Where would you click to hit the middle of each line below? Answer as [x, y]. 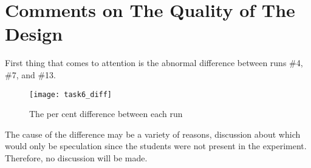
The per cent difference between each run [106, 114]
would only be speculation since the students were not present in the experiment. [156, 146]
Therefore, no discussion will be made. [76, 157]
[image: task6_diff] [71, 94]
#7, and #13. [30, 74]
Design [34, 34]
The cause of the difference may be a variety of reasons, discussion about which [153, 134]
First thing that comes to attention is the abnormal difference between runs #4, [154, 63]
